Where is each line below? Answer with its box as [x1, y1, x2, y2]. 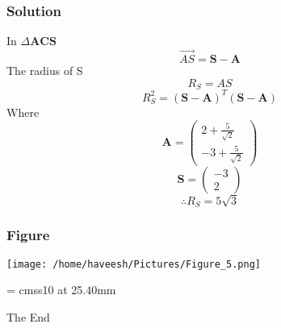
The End [6, 308, 50, 325]
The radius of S [6, 62, 83, 79]
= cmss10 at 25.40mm [6, 281, 116, 298]
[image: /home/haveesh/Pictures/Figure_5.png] [6, 258, 261, 270]
